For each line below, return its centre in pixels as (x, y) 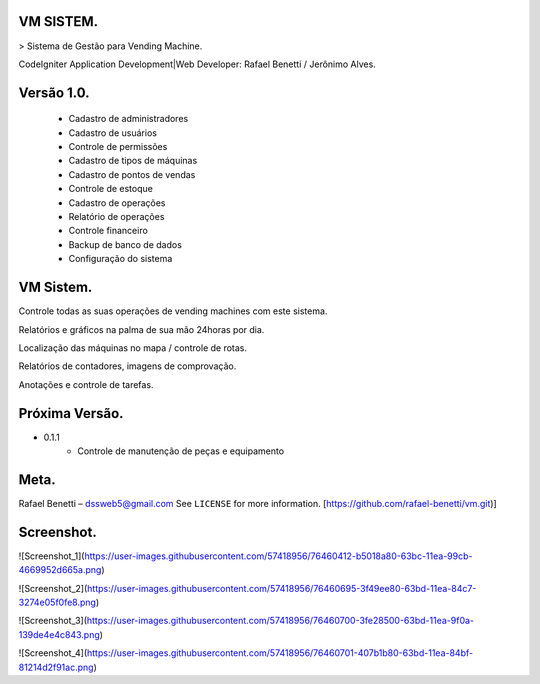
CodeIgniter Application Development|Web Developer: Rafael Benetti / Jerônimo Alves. (197, 64)
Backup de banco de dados (125, 244)
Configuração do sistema (120, 259)
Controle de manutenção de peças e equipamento (181, 451)
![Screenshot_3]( (52, 621)
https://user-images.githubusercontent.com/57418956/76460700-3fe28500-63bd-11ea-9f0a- (280, 621)
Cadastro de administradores (128, 119)
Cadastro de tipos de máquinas (133, 161)
